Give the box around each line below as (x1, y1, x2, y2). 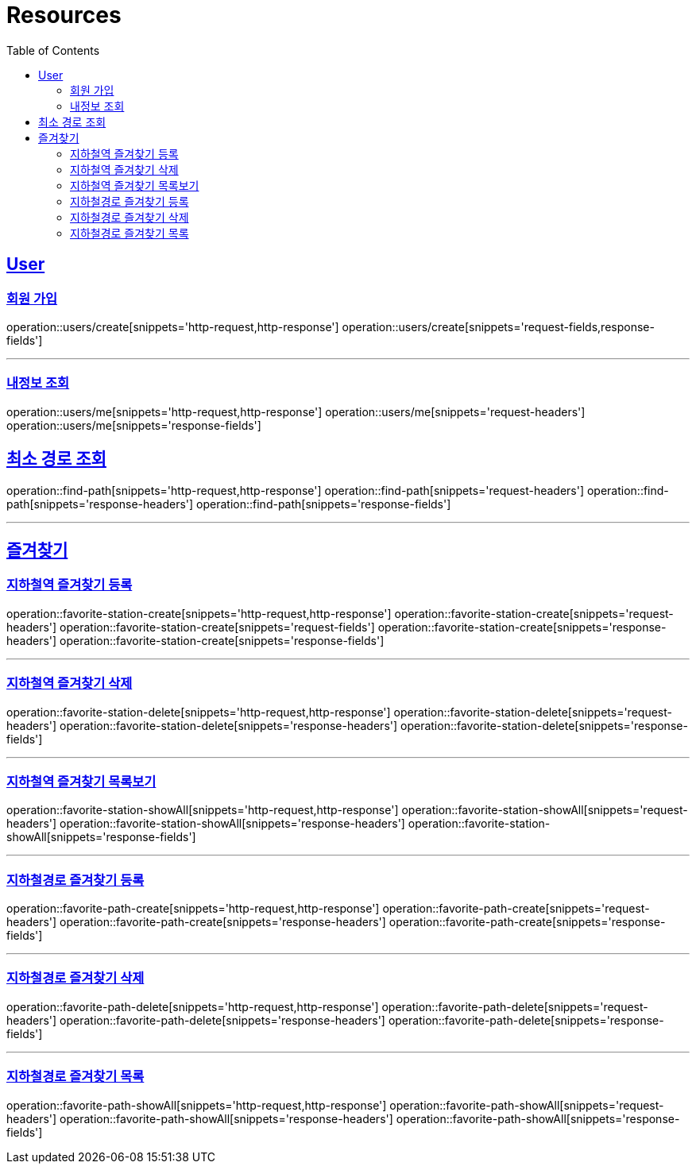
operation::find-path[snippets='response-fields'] (196, 496, 451, 511)
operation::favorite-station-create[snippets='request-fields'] (60, 620, 375, 634)
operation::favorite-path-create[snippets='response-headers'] (60, 915, 386, 929)
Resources (6, 2, 122, 29)
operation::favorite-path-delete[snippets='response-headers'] (60, 1013, 385, 1027)
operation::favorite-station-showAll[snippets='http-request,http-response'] (6, 803, 399, 817)
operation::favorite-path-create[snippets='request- (382, 902, 650, 916)
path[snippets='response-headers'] (6, 496, 194, 511)
